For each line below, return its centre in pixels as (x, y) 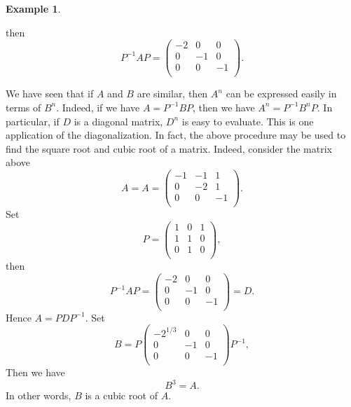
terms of (23, 107)
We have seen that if (50, 94)
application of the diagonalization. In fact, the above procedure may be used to (176, 135)
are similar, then (172, 94)
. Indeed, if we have (98, 107)
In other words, (39, 395)
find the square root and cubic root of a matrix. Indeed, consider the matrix (169, 148)
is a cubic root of (122, 395)
